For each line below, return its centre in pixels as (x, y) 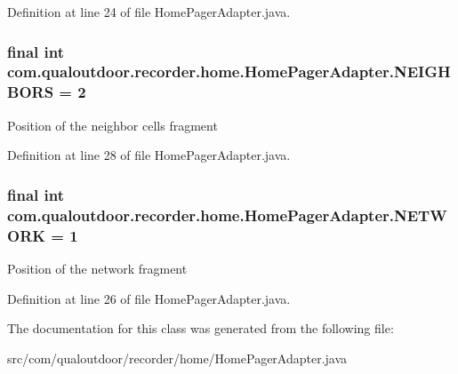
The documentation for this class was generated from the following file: (201, 328)
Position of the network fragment (97, 268)
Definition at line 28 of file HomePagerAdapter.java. (149, 155)
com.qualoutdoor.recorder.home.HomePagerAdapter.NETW (227, 215)
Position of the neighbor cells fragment (112, 125)
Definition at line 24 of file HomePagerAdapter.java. (149, 12)
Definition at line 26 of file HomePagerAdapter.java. (149, 298)
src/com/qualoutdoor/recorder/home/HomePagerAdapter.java (177, 358)
